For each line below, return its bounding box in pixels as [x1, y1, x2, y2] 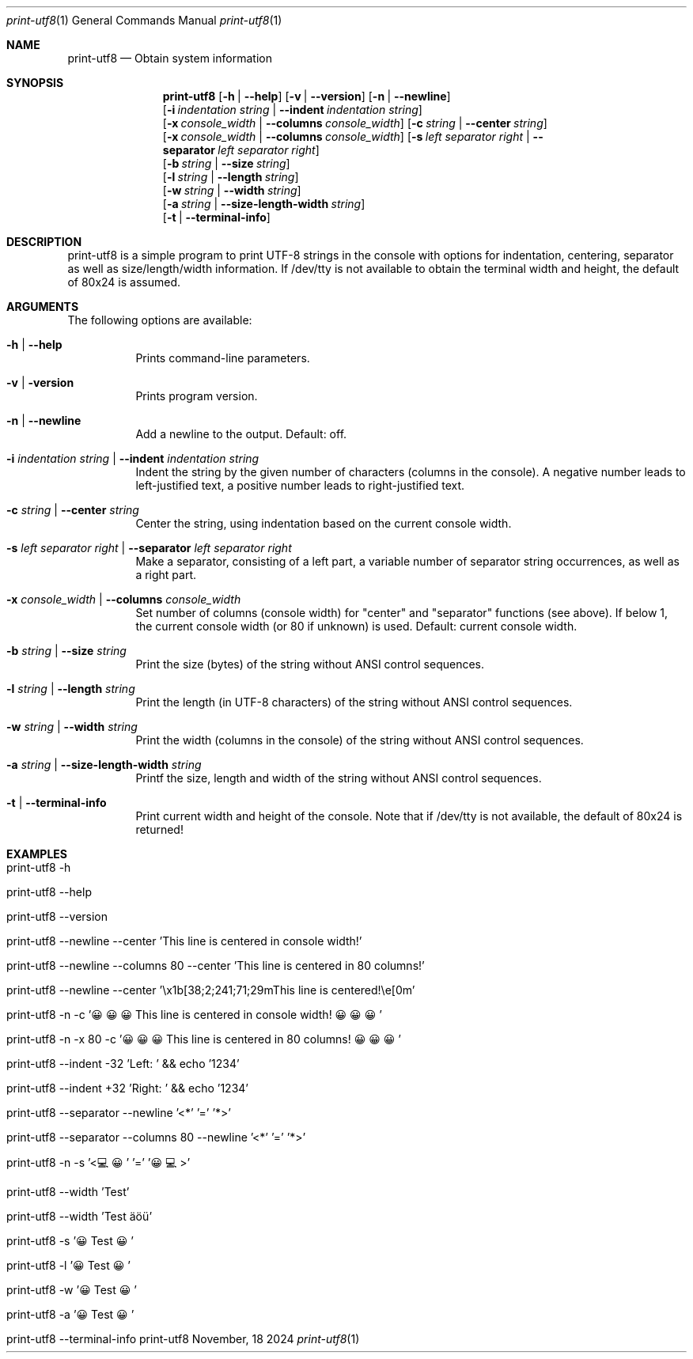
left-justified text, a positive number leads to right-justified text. [135, 479, 465, 492]
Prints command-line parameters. [135, 351, 310, 365]
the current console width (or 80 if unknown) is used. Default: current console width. [135, 619, 577, 633]
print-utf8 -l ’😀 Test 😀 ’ [6, 1259, 131, 1272]
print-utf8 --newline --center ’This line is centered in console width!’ [6, 934, 362, 948]
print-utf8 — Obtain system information [67, 51, 272, 65]
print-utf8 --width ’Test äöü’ [6, 1209, 153, 1223]
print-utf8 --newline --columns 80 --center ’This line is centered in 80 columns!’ [6, 959, 425, 972]
